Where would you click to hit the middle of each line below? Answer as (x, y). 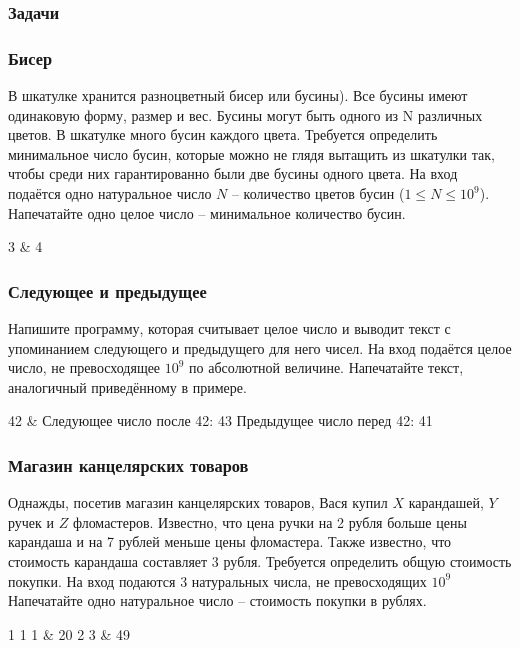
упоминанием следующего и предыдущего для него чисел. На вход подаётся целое (260, 347)
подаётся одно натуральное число (110, 193)
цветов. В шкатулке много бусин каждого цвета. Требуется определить (223, 134)
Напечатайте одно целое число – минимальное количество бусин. (207, 212)
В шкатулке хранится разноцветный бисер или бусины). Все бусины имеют (238, 95)
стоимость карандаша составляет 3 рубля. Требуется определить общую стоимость (260, 561)
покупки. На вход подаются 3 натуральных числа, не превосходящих (217, 580)
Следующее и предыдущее (107, 290)
